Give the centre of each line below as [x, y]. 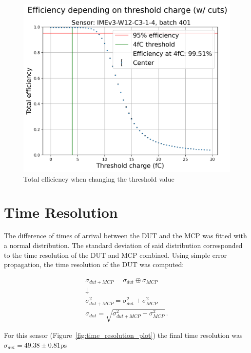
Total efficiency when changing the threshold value [99, 178]
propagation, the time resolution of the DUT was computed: [94, 264]
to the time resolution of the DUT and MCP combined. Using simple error [116, 255]
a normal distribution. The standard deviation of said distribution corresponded [123, 245]
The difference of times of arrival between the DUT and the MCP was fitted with [125, 236]
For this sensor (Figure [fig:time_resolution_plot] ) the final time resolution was [123, 335]
